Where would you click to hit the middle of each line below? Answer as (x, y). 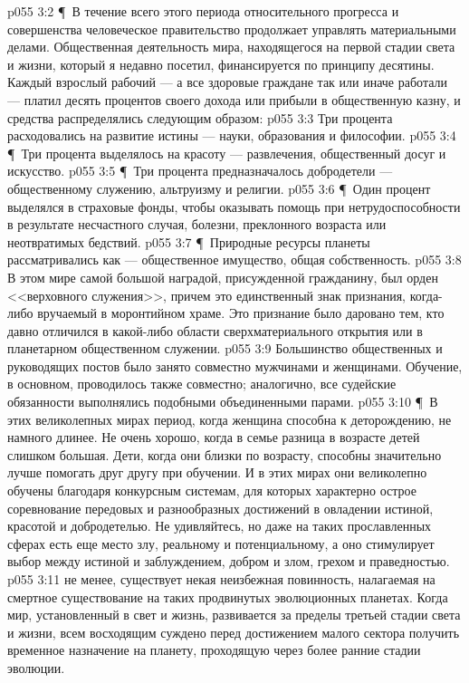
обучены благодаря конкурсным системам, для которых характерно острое (212, 491)
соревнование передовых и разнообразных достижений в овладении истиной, (220, 508)
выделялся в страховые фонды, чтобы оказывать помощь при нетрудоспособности (234, 206)
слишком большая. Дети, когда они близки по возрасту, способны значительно (225, 454)
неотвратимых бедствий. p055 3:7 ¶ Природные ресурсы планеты (189, 241)
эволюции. (36, 667)
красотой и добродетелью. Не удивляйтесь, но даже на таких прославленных (220, 526)
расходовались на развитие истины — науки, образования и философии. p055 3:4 (232, 135)
